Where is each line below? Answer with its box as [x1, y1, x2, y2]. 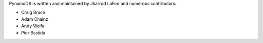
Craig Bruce [21, 10, 46, 15]
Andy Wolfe [21, 23, 45, 29]
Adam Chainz [21, 16, 49, 22]
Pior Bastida [21, 29, 46, 36]
